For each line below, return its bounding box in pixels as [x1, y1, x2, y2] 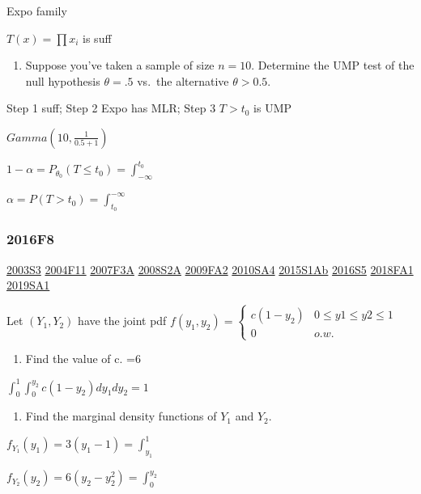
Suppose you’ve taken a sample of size [25, 57, 215, 74]
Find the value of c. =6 [25, 350, 141, 367]
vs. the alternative [137, 72, 229, 89]
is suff [83, 29, 112, 46]
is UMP [253, 99, 292, 116]
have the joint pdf [78, 312, 167, 329]
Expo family [6, 2, 67, 19]
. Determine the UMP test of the [251, 57, 415, 74]
